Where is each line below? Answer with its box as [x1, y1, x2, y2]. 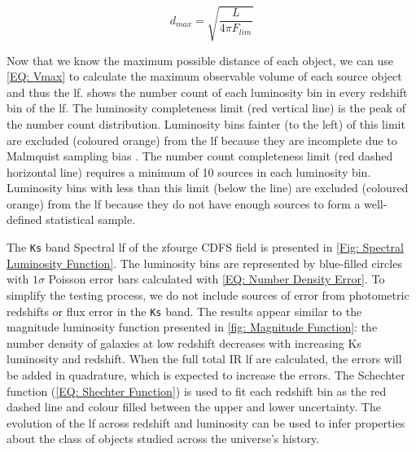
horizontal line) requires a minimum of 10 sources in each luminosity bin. [7, 163, 371, 180]
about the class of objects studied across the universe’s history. [7, 430, 320, 447]
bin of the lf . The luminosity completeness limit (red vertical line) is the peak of [7, 99, 406, 116]
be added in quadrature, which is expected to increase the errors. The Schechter [7, 366, 405, 383]
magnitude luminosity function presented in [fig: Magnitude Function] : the [7, 318, 378, 336]
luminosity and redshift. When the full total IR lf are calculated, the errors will [7, 350, 402, 367]
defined [7, 211, 42, 228]
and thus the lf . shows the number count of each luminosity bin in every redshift [7, 83, 408, 100]
